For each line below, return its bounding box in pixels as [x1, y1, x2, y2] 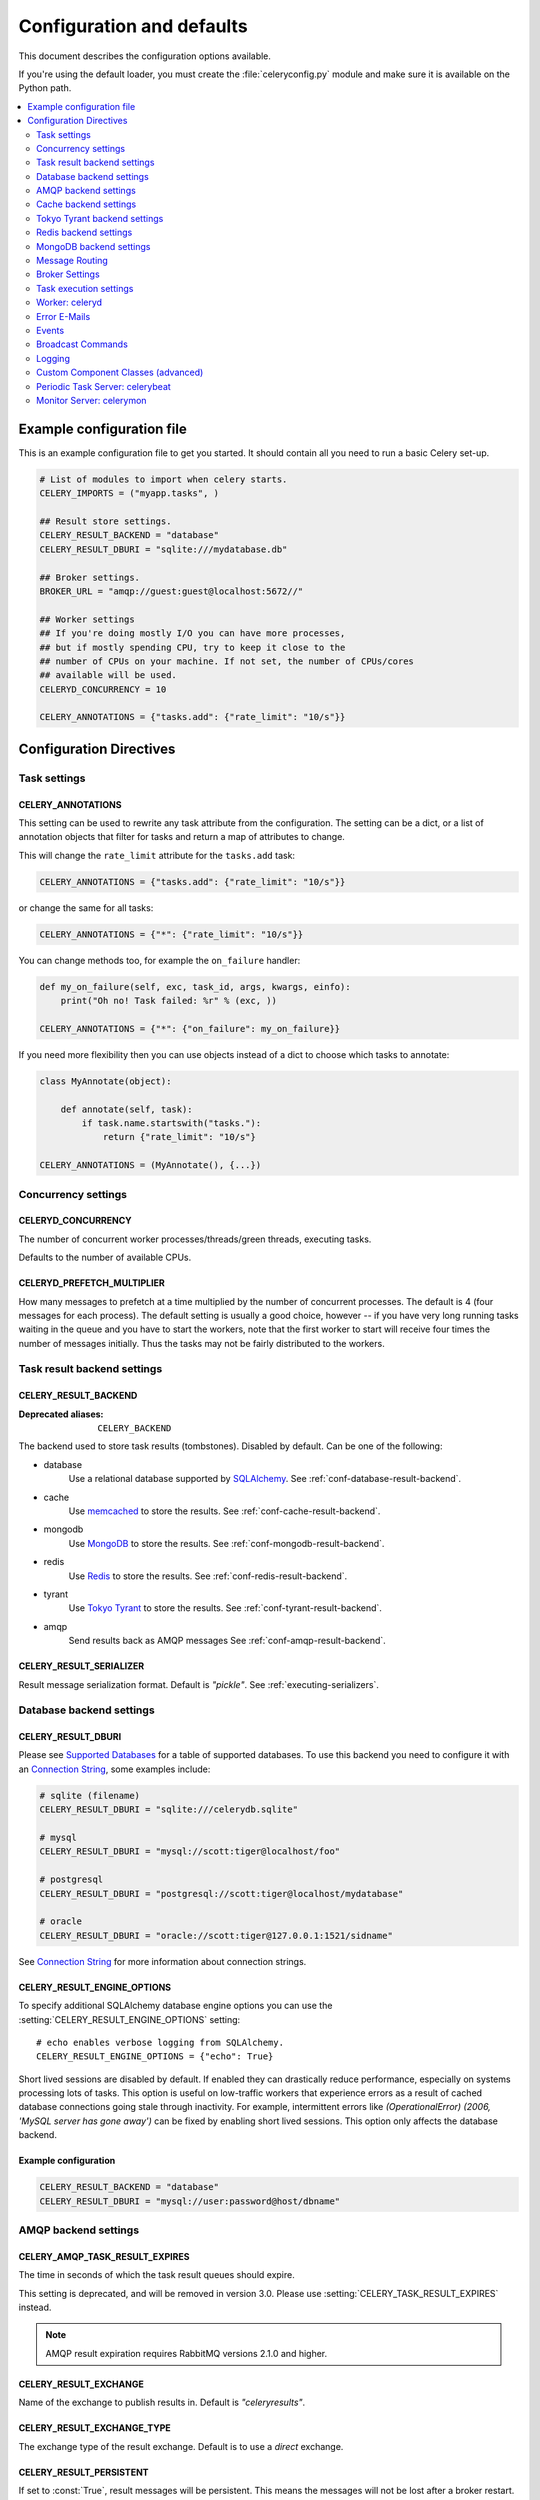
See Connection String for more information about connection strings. [18, 1955, 307, 1967]
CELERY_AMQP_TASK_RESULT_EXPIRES [18, 2250, 190, 2262]
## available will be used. [39, 670, 177, 681]
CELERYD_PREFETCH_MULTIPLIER [18, 1277, 165, 1289]
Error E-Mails [36, 310, 91, 322]
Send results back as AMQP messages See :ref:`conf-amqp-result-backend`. [68, 1635, 387, 1647]
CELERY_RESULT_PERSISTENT [18, 2466, 149, 2478]
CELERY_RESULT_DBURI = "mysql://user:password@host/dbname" [39, 2195, 341, 2207]
